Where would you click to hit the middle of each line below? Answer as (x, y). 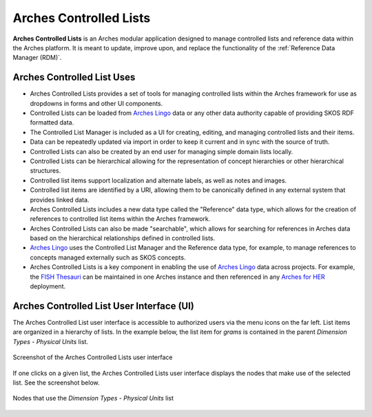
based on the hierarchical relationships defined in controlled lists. (123, 238)
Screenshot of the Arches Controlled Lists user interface (93, 357)
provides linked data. (60, 200)
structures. (45, 171)
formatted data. (52, 122)
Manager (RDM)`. (37, 58)
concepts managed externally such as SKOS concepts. (108, 257)
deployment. (48, 286)
